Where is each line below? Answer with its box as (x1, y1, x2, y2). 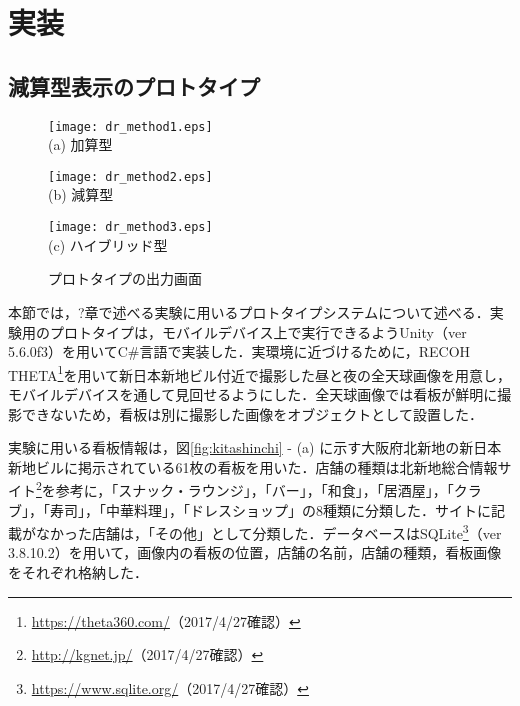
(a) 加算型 (48, 134, 113, 155)
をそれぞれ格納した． (8, 562, 148, 583)
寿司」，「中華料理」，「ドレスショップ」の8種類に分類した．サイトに (49, 499, 491, 520)
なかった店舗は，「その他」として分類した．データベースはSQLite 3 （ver (35, 520, 502, 543)
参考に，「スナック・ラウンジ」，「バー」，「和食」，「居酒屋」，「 (55, 479, 454, 500)
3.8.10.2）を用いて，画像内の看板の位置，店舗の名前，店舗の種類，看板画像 (8, 542, 502, 563)
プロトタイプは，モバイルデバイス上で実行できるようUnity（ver (49, 321, 467, 342)
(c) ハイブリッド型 (48, 234, 168, 255)
